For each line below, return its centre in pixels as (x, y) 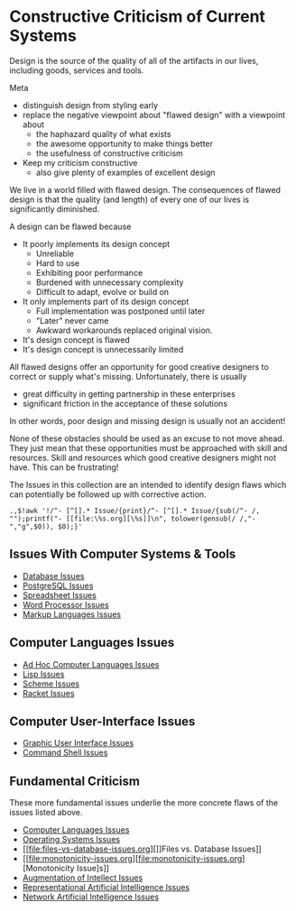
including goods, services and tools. (77, 70)
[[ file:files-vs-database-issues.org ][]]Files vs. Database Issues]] (142, 849)
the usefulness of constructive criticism (109, 153)
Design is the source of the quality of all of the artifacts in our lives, (134, 60)
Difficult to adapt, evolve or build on (102, 291)
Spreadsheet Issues (60, 595)
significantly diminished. (55, 208)
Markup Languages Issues (72, 614)
